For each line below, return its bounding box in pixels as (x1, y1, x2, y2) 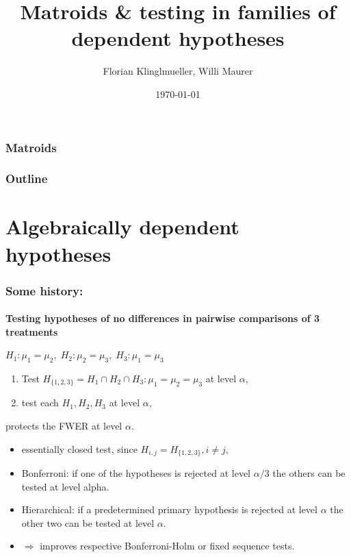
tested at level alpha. (21, 479, 109, 493)
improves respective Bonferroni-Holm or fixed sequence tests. (40, 539, 295, 553)
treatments (5, 324, 58, 338)
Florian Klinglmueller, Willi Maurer (103, 64, 253, 78)
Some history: (5, 282, 83, 299)
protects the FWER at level (5, 418, 122, 432)
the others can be (272, 465, 346, 480)
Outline (5, 170, 48, 187)
